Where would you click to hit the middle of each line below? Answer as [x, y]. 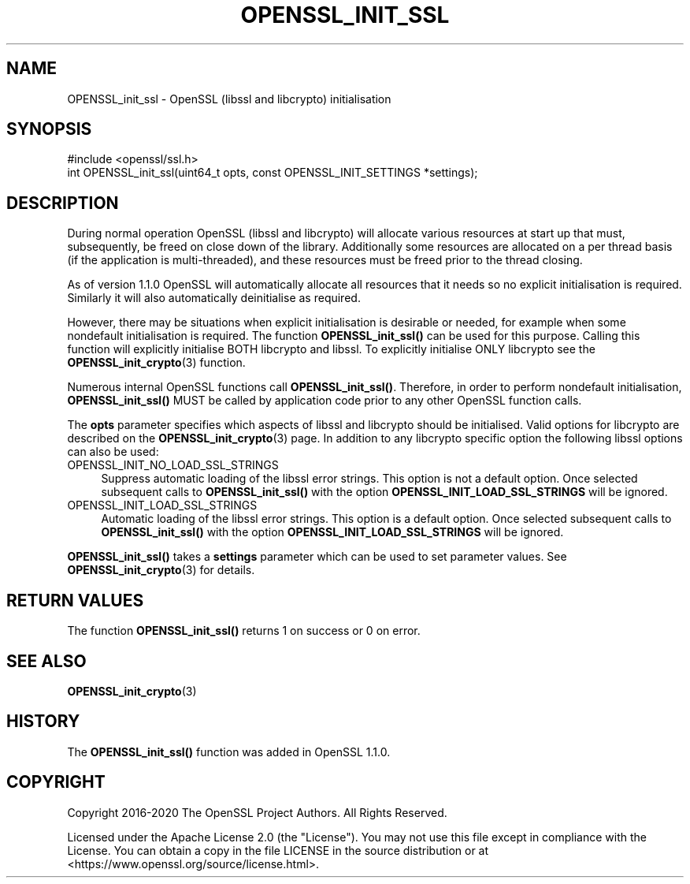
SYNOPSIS [49, 129]
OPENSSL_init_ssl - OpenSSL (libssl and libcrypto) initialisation [229, 99]
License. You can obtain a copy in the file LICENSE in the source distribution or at [278, 850]
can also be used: [113, 452]
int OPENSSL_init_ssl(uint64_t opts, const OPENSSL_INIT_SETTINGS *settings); [273, 173]
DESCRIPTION [63, 203]
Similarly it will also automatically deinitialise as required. [214, 298]
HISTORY [43, 722]
